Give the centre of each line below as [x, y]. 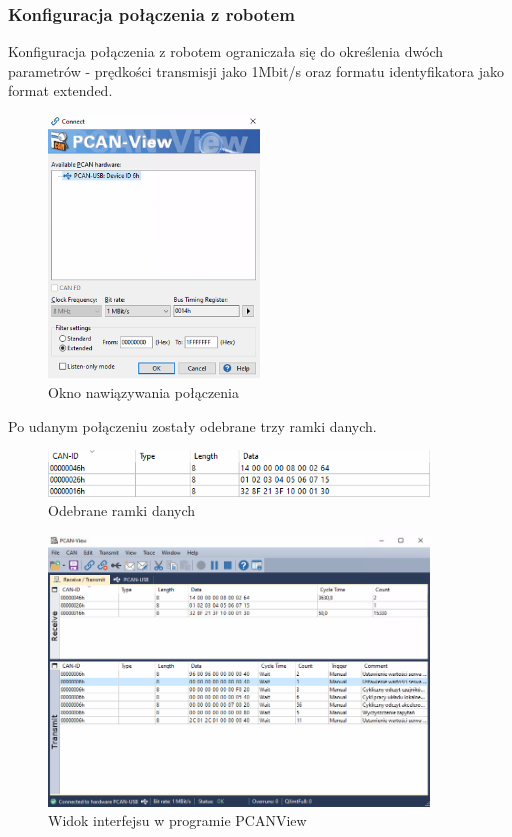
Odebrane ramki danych [122, 510]
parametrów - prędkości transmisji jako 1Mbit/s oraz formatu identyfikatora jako [256, 70]
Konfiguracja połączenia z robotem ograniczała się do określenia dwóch [226, 51]
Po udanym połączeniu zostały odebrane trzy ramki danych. [192, 425]
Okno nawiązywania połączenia [143, 392]
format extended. [60, 90]
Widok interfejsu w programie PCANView [177, 820]
